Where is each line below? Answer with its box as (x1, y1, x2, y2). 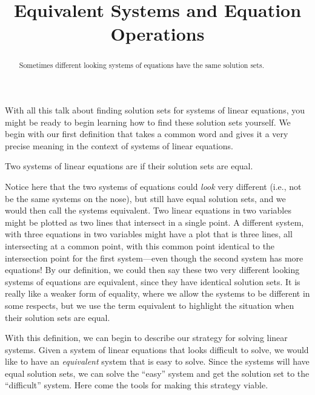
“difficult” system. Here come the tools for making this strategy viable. (5, 379, 268, 391)
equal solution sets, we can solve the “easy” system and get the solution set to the (5, 366, 310, 379)
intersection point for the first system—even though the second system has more (5, 251, 303, 264)
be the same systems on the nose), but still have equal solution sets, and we (5, 192, 286, 204)
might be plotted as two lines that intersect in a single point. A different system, (5, 215, 304, 228)
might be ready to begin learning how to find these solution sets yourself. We (5, 115, 291, 128)
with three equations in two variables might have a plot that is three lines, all (5, 228, 293, 240)
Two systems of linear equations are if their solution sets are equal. (5, 160, 253, 172)
